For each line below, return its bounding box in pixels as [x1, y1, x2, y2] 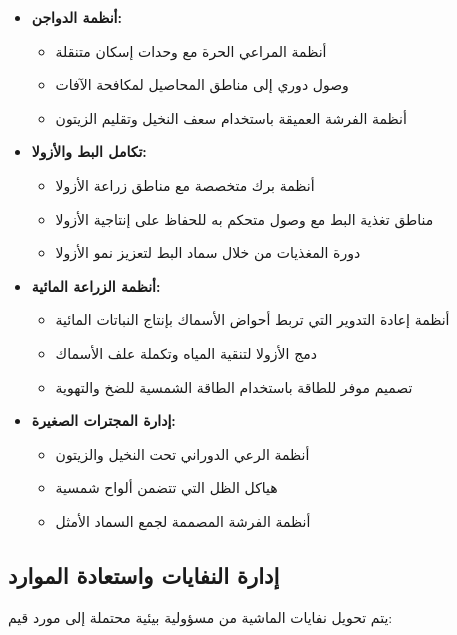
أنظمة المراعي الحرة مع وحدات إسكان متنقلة [55, 40, 327, 61]
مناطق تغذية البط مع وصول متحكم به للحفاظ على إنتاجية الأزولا [55, 208, 434, 229]
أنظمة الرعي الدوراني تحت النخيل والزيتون [55, 443, 310, 464]
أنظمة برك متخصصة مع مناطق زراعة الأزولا [55, 174, 315, 195]
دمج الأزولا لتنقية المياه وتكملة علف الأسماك [55, 342, 317, 363]
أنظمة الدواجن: [31, 7, 122, 27]
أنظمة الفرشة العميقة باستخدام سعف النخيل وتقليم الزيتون [55, 107, 407, 128]
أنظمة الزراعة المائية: [31, 275, 161, 296]
